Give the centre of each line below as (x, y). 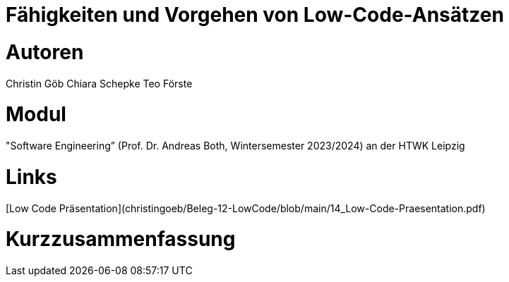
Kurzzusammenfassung (121, 239)
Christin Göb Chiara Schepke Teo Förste (99, 83)
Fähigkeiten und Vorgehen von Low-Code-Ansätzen (255, 15)
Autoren (45, 52)
